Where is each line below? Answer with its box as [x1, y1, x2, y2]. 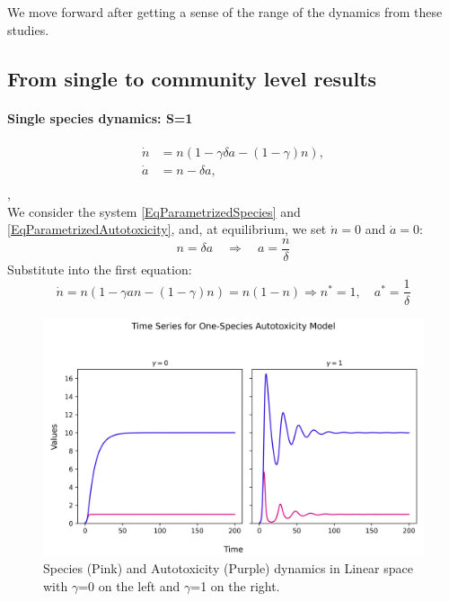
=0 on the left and [78, 576, 180, 595]
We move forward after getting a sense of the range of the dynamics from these [7, 3, 443, 21]
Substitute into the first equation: [7, 259, 192, 278]
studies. [7, 20, 49, 39]
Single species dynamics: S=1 [7, 108, 193, 127]
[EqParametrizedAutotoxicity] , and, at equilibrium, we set [7, 220, 327, 238]
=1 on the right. [190, 576, 280, 595]
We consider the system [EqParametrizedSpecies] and [7, 202, 301, 220]
